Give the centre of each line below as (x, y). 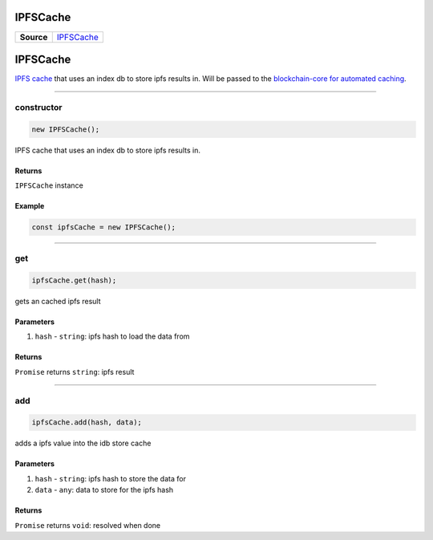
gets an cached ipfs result (58, 302)
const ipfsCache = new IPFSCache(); (104, 227)
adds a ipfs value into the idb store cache (83, 443)
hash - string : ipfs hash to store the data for (110, 478)
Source (34, 37)
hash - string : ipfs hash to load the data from (112, 336)
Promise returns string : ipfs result (75, 372)
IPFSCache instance (49, 185)
